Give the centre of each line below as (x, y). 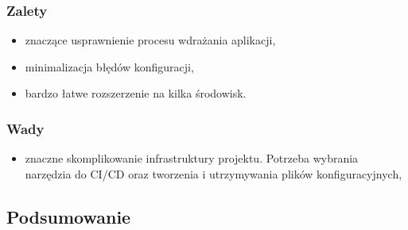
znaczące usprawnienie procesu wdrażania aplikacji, (150, 40)
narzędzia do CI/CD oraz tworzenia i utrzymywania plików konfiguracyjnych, (214, 173)
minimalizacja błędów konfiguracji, (109, 66)
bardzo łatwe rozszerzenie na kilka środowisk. (136, 93)
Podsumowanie (69, 216)
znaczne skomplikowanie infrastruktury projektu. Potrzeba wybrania (192, 158)
